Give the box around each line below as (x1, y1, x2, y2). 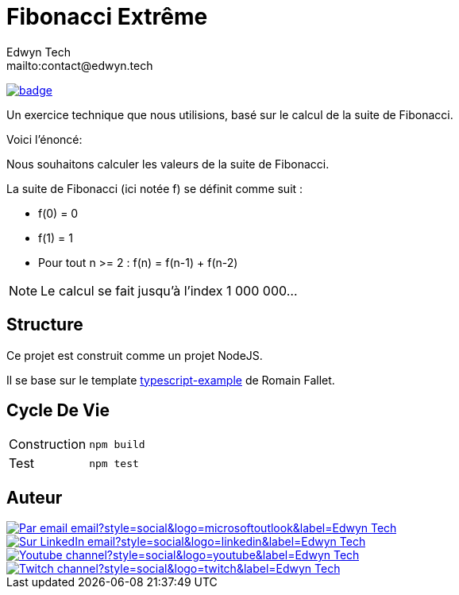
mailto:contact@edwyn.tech (6, 58, 153, 72)
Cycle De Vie (6, 400, 110, 421)
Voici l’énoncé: (6, 132, 83, 146)
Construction (9, 436, 87, 453)
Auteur (6, 487, 63, 508)
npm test (89, 457, 139, 469)
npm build (89, 438, 145, 450)
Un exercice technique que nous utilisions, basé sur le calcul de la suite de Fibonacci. (6, 107, 453, 122)
